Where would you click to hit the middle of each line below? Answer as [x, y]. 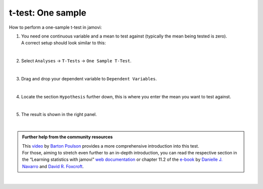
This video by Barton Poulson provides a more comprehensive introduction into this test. [111, 146]
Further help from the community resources [67, 137]
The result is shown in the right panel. [59, 114]
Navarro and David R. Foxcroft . [53, 166]
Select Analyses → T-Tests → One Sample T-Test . [76, 61]
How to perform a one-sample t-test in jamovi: [56, 27]
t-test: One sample [48, 13]
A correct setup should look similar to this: [64, 43]
